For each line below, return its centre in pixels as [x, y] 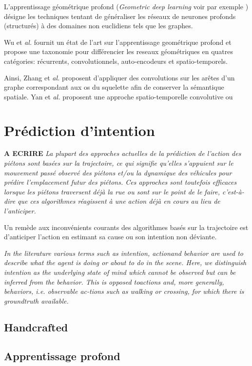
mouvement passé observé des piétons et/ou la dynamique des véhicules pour [118, 172]
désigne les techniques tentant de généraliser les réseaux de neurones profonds [120, 16]
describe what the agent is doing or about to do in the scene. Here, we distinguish [125, 262]
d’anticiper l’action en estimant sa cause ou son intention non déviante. [110, 237]
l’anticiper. [20, 211]
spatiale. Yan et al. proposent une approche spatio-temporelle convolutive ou [118, 96]
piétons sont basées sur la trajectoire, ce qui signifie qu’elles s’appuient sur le [119, 163]
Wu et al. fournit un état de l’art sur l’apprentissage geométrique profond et [118, 42]
